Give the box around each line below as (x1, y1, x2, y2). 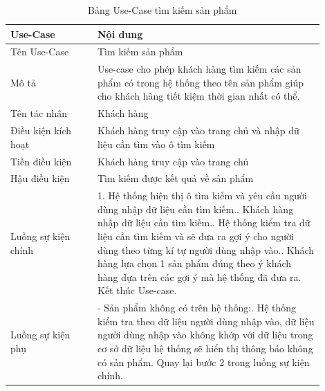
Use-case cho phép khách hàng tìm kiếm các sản (97, 62, 301, 76)
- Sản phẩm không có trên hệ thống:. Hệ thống (97, 300, 297, 315)
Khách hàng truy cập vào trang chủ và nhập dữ (97, 123, 299, 138)
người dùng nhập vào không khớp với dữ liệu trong (97, 327, 313, 342)
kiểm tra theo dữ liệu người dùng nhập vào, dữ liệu (97, 313, 315, 328)
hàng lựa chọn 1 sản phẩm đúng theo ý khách (97, 256, 292, 271)
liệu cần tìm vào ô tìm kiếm (97, 136, 215, 151)
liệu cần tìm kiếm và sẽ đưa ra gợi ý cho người (97, 229, 294, 244)
